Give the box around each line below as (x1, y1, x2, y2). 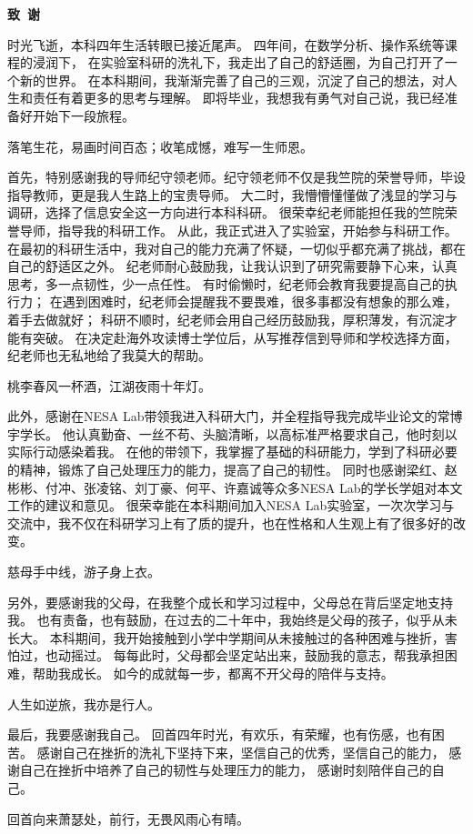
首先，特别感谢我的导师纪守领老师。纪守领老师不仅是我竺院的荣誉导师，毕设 (7, 167, 466, 186)
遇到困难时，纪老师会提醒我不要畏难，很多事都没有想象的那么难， (62, 292, 458, 311)
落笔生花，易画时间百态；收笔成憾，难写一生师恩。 (7, 136, 313, 156)
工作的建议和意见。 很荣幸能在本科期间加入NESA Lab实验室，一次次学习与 (7, 496, 455, 515)
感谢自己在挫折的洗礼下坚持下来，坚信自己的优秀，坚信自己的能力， (36, 742, 445, 761)
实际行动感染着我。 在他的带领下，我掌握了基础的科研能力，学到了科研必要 (7, 442, 458, 461)
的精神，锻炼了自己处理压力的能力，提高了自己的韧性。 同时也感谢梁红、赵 (7, 460, 458, 479)
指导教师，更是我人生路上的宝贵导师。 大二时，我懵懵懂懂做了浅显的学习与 (7, 185, 458, 204)
